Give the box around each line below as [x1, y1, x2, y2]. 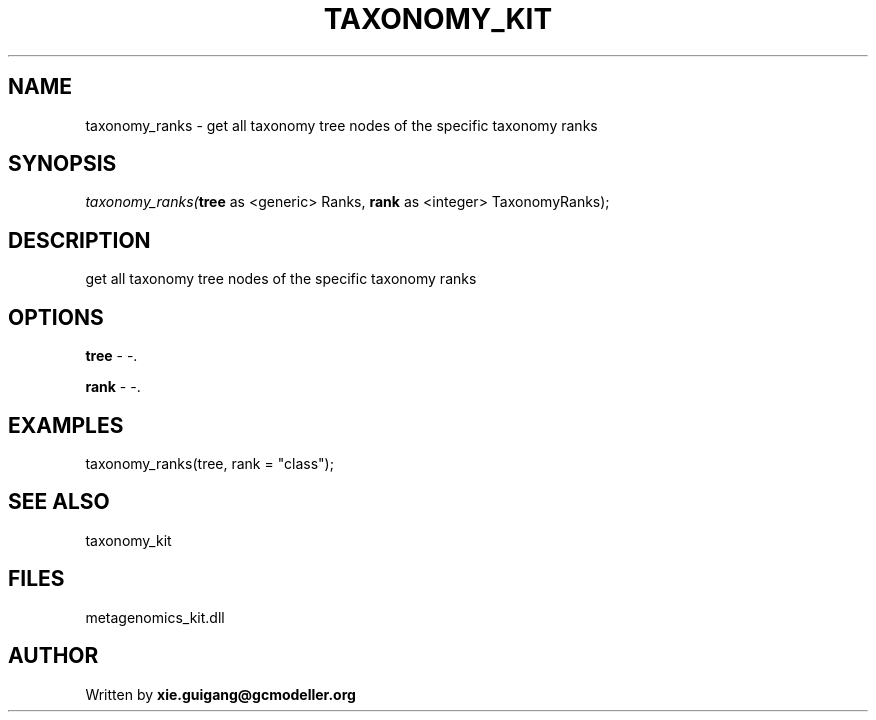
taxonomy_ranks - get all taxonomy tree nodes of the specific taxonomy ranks [85, 116, 598, 134]
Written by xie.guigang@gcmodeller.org [85, 685, 356, 703]
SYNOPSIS [8, 151, 117, 177]
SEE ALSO [8, 489, 110, 515]
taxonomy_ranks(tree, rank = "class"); [85, 454, 334, 472]
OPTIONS [8, 304, 104, 330]
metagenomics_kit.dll [85, 608, 225, 626]
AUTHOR [8, 643, 99, 669]
